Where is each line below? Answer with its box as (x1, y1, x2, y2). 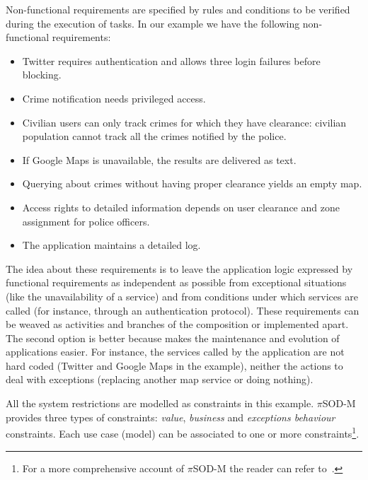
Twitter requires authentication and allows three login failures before (22, 53, 321, 68)
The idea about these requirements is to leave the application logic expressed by (6, 261, 353, 276)
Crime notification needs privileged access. (22, 90, 206, 105)
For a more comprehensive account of (22, 460, 185, 475)
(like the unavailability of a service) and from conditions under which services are (6, 288, 358, 303)
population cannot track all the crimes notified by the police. (22, 129, 287, 144)
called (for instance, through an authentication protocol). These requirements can (6, 303, 360, 317)
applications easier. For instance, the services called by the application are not (6, 344, 345, 359)
